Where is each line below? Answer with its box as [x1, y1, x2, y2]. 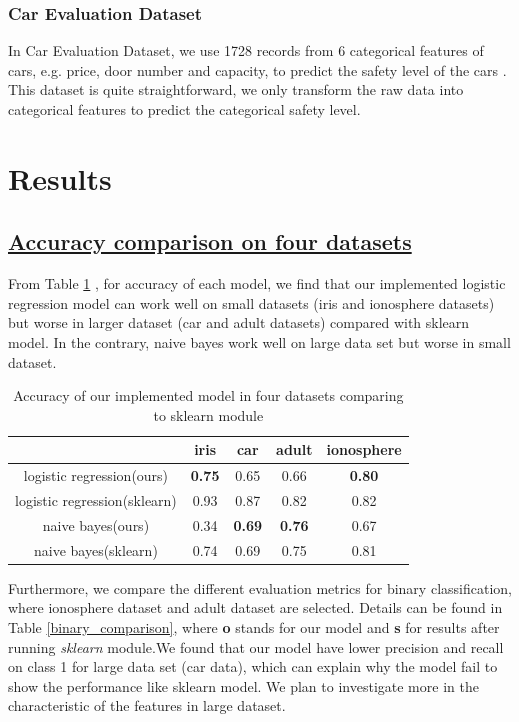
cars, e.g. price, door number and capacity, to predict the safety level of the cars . [8, 59, 507, 80]
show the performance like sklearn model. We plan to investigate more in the [8, 675, 479, 696]
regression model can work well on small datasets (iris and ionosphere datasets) [8, 292, 495, 313]
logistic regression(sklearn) [15, 490, 177, 511]
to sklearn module [153, 404, 264, 425]
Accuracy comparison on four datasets [8, 226, 412, 257]
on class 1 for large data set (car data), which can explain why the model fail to [8, 656, 498, 677]
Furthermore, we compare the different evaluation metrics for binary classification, [8, 577, 512, 598]
